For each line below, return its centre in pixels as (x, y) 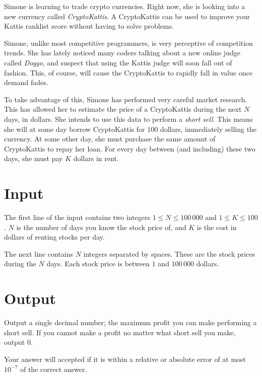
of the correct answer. (53, 369)
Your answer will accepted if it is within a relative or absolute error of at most (125, 359)
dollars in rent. (96, 158)
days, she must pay (34, 158)
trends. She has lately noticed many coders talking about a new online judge (122, 53)
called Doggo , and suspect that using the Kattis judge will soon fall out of (118, 62)
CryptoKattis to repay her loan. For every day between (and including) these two (130, 148)
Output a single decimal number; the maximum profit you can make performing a (130, 322)
